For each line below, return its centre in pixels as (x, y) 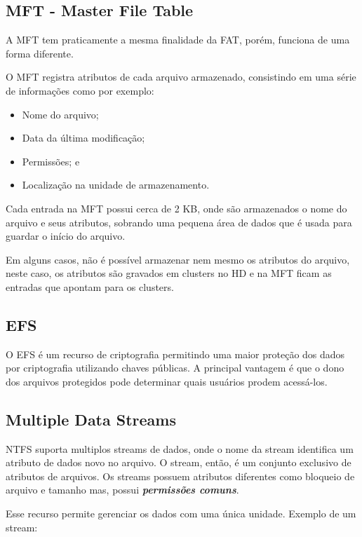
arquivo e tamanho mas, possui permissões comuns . (122, 490)
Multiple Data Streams (91, 419)
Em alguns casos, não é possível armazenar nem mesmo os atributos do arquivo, (178, 259)
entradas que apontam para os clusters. (90, 286)
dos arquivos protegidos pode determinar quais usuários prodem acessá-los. (167, 381)
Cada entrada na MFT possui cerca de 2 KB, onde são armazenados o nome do (176, 208)
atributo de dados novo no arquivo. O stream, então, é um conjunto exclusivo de (179, 462)
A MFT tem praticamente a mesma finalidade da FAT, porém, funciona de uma (178, 40)
